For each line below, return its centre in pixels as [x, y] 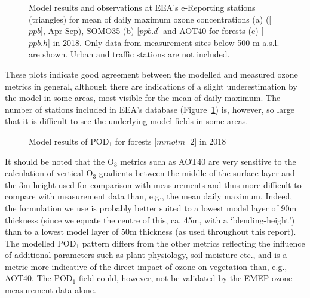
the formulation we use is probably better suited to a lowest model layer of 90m [151, 208]
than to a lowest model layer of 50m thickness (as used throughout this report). [151, 231]
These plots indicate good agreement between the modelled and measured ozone [151, 74]
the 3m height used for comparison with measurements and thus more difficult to [153, 184]
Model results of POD [69, 141]
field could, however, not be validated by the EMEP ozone [185, 278]
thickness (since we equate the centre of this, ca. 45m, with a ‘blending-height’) [150, 219]
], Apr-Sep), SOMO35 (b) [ [90, 31]
